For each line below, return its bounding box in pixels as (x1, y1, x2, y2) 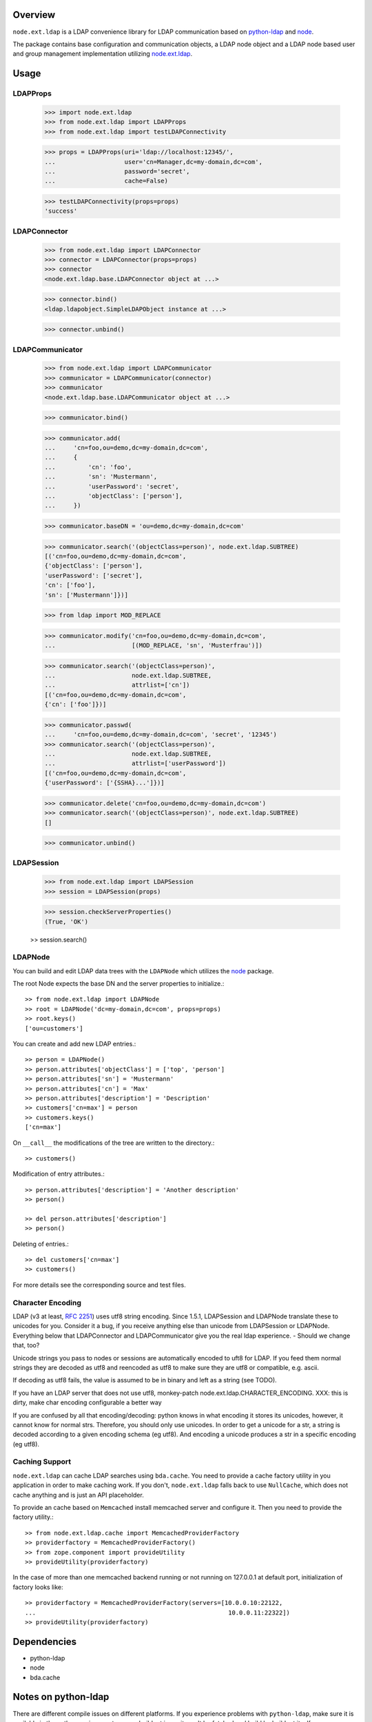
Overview (12, 9, 56, 21)
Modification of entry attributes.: (12, 1170, 105, 1178)
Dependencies (12, 1636, 77, 1648)
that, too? (12, 1341, 40, 1349)
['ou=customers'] (25, 1024, 83, 1033)
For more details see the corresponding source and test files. (12, 1280, 186, 1289)
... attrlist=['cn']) (44, 681, 190, 689)
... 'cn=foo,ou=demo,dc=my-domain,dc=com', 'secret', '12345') (44, 731, 278, 738)
